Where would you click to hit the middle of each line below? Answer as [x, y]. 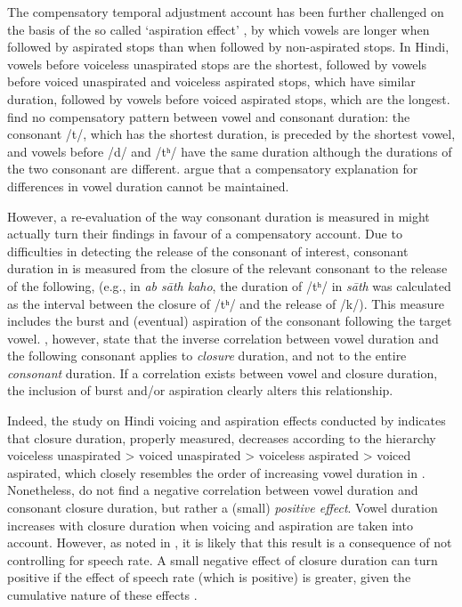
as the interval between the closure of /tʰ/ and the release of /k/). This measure [226, 303]
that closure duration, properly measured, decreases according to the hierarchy [222, 437]
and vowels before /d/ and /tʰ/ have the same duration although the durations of [230, 151]
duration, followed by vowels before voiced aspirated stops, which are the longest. [229, 98]
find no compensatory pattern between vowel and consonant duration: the [209, 116]
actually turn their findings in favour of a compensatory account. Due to [205, 234]
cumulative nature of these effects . [102, 595]
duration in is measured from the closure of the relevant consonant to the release [227, 268]
